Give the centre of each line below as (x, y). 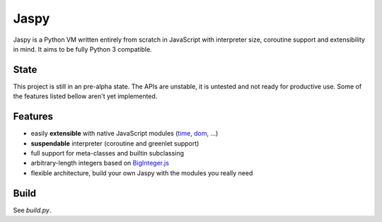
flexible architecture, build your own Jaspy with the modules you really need (142, 173)
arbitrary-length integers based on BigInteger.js (100, 163)
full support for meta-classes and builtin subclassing (107, 153)
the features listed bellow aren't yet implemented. (85, 96)
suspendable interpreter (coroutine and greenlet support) (115, 143)
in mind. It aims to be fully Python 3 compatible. (82, 49)
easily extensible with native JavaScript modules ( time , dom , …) (125, 134)
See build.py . (32, 210)
